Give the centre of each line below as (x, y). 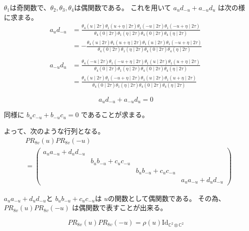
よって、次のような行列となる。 (54, 131)
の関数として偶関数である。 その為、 (166, 198)
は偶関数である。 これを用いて (123, 7)
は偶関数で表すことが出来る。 (119, 208)
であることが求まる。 (115, 115)
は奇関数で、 (30, 7)
